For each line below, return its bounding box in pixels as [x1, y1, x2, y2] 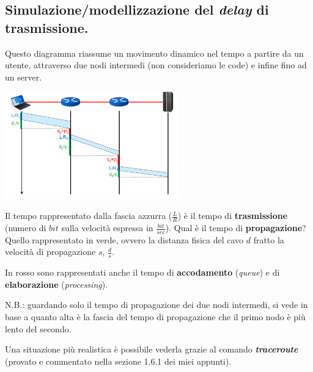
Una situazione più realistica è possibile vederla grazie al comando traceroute [5, 343, 298, 356]
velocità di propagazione [5, 245, 96, 258]
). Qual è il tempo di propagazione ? [165, 221, 306, 234]
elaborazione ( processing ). [5, 277, 108, 290]
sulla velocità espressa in [61, 221, 153, 234]
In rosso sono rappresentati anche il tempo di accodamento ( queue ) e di [5, 266, 280, 279]
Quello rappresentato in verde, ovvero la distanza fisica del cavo [5, 233, 244, 246]
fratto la [253, 233, 284, 246]
